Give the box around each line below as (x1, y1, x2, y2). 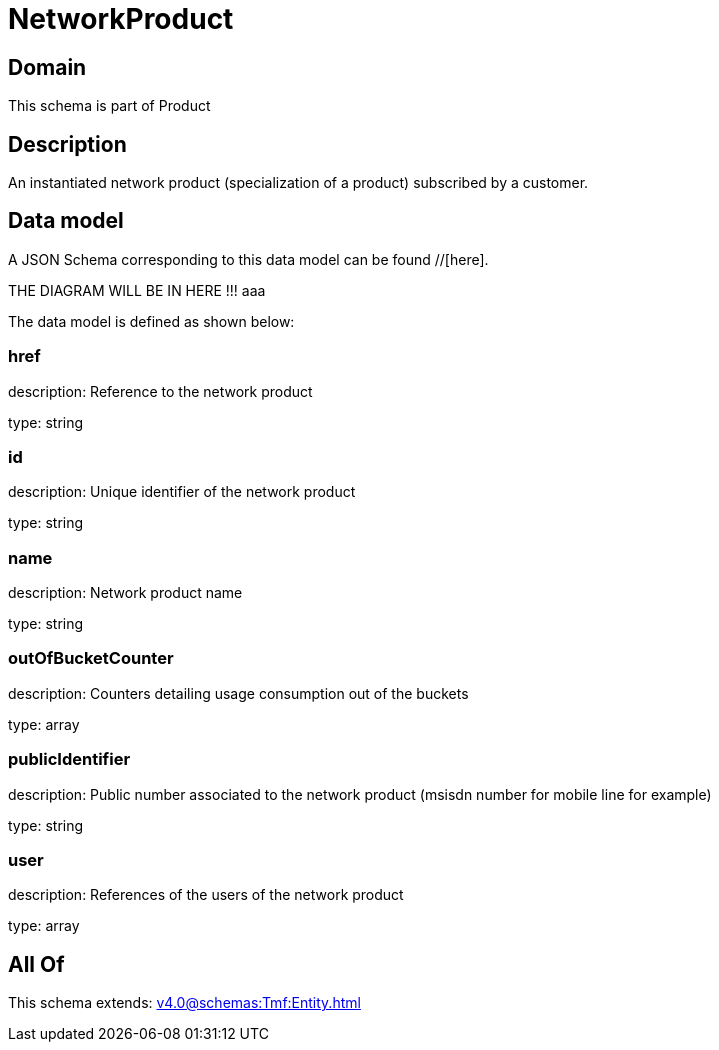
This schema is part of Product (8, 97, 211, 115)
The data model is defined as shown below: (8, 312, 295, 330)
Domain (8, 54, 87, 80)
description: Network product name (8, 584, 243, 602)
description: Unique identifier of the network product (8, 483, 356, 501)
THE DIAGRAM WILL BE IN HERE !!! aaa (8, 281, 266, 299)
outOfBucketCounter (8, 648, 174, 669)
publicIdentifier (8, 749, 131, 770)
